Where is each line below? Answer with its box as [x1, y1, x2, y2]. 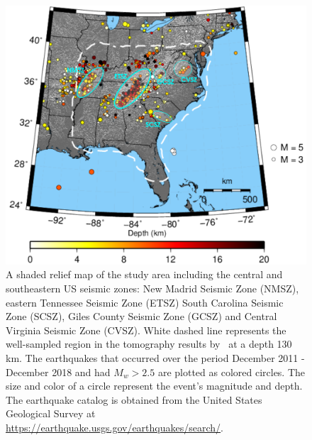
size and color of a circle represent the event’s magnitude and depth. [6, 378, 303, 393]
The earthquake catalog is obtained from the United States [6, 392, 262, 407]
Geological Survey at [6, 406, 96, 421]
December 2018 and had [6, 364, 111, 379]
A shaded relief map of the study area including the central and [6, 267, 283, 282]
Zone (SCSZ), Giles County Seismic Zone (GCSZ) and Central [6, 309, 277, 324]
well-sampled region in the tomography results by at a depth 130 [6, 336, 292, 351]
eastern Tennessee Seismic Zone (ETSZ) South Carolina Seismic [6, 295, 284, 309]
